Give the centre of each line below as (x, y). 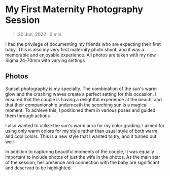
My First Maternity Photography (74, 9)
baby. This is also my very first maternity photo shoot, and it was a (75, 49)
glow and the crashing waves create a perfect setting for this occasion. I (81, 94)
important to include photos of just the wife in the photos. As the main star (83, 157)
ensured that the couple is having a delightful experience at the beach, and (84, 99)
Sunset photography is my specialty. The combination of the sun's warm (81, 89)
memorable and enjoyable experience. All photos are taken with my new (81, 55)
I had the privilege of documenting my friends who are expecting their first (83, 44)
